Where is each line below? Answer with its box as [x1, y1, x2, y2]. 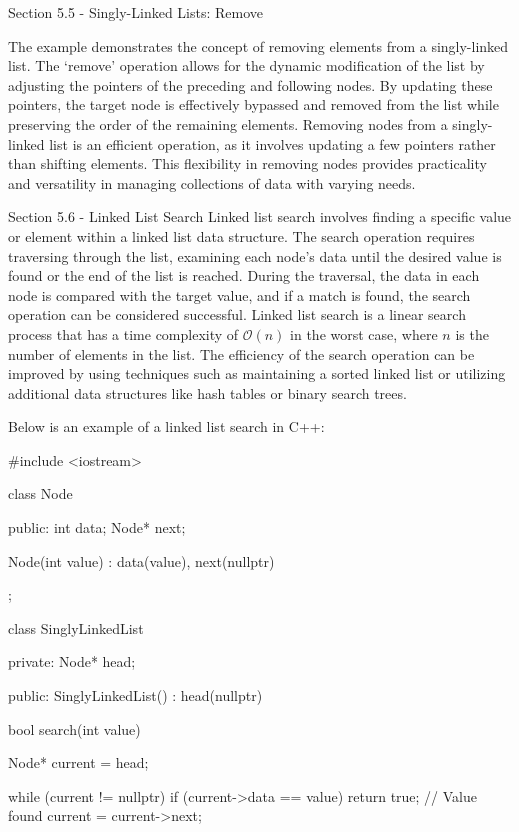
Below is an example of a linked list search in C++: [8, 416, 325, 437]
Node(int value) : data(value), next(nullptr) [8, 550, 275, 571]
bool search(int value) [8, 718, 141, 739]
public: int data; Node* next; [8, 517, 186, 538]
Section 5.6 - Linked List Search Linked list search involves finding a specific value [8, 206, 512, 227]
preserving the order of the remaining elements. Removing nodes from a [8, 113, 448, 134]
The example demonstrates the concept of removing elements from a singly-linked [8, 35, 509, 56]
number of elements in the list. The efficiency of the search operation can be [8, 343, 475, 364]
